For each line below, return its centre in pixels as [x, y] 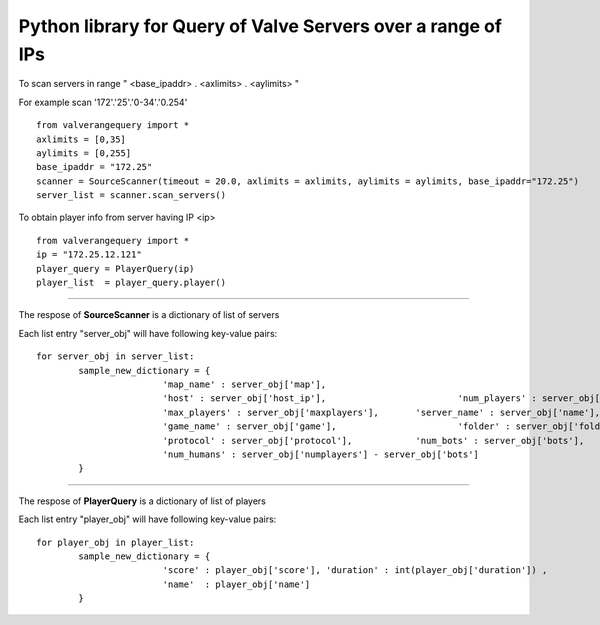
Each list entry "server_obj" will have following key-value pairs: [148, 333]
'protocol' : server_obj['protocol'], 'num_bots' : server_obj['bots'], [373, 440]
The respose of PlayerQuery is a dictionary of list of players [142, 501]
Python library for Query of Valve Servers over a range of [260, 26]
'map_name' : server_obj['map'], [244, 384]
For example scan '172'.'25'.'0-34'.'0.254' [103, 102]
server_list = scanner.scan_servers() [131, 195]
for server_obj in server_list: [115, 356]
